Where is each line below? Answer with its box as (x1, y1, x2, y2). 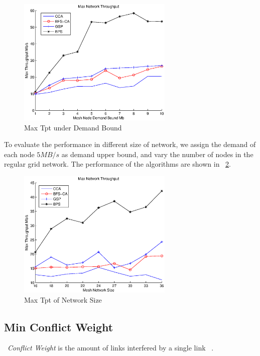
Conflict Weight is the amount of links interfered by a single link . (8, 342, 214, 353)
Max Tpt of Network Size (24, 294, 102, 305)
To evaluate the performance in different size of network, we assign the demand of (4, 139, 256, 150)
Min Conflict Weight (4, 319, 113, 334)
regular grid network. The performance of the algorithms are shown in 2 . (4, 159, 231, 169)
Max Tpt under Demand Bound (24, 122, 122, 132)
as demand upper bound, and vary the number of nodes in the (61, 149, 253, 159)
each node (4, 149, 35, 159)
